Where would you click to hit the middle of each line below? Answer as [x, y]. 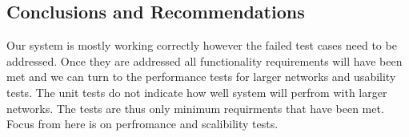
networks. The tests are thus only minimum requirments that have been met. [195, 108]
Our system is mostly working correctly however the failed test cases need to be [202, 45]
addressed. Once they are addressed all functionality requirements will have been [204, 60]
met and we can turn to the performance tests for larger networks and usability [201, 77]
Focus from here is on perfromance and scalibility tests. [142, 124]
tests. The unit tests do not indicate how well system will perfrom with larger [197, 92]
